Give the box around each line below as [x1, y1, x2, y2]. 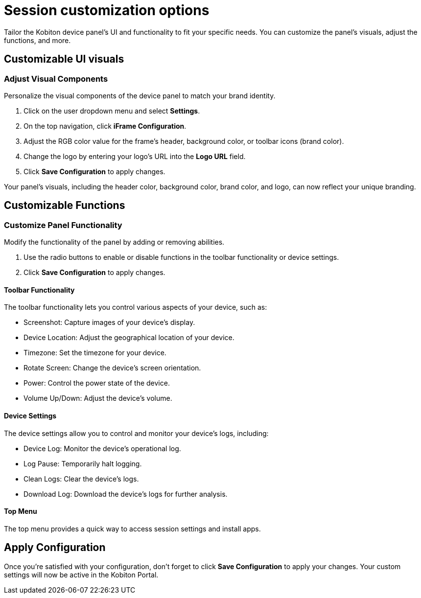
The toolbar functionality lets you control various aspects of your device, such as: [4, 303, 267, 312]
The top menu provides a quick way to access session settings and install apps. [4, 524, 261, 533]
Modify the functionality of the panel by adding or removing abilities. [4, 238, 225, 247]
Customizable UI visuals [4, 53, 124, 66]
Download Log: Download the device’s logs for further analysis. [23, 489, 228, 498]
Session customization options [4, 2, 210, 19]
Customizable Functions [4, 199, 125, 212]
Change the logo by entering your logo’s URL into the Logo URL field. [23, 152, 246, 161]
